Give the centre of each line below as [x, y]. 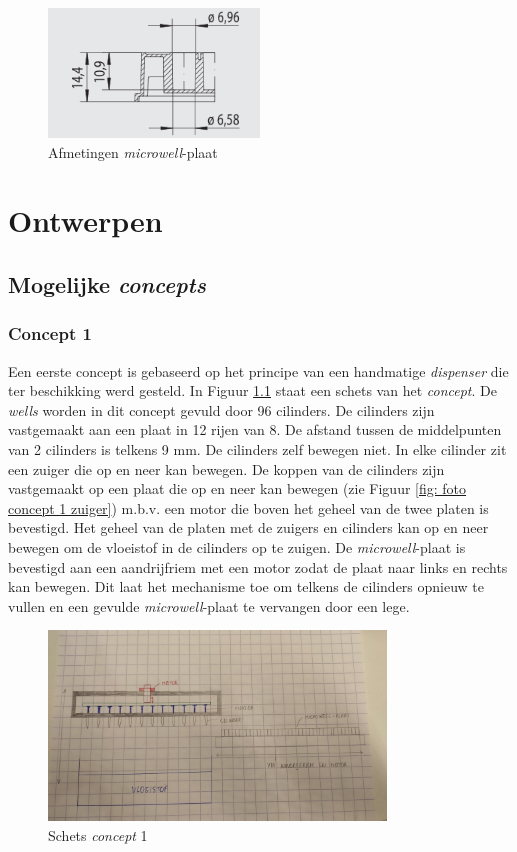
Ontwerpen [85, 220]
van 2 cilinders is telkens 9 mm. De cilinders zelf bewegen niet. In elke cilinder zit [257, 448]
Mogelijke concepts [107, 284]
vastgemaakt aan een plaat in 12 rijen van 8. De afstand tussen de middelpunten [255, 429]
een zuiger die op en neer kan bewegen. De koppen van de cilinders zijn [226, 468]
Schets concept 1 [98, 834]
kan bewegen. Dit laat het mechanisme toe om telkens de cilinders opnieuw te [246, 586]
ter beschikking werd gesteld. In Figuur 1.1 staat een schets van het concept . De [252, 390]
